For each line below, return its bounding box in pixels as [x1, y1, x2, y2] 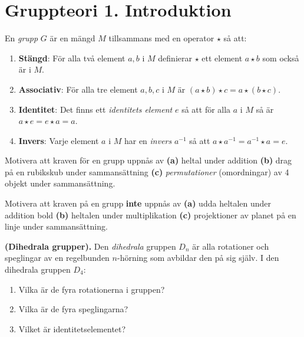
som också [262, 51, 299, 64]
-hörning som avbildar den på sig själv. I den [117, 251, 279, 264]
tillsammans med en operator [108, 32, 214, 44]
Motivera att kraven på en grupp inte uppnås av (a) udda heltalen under [5, 197, 272, 210]
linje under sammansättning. [5, 220, 108, 233]
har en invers [124, 134, 172, 146]
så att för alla [181, 103, 231, 115]
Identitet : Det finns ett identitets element [18, 103, 173, 115]
